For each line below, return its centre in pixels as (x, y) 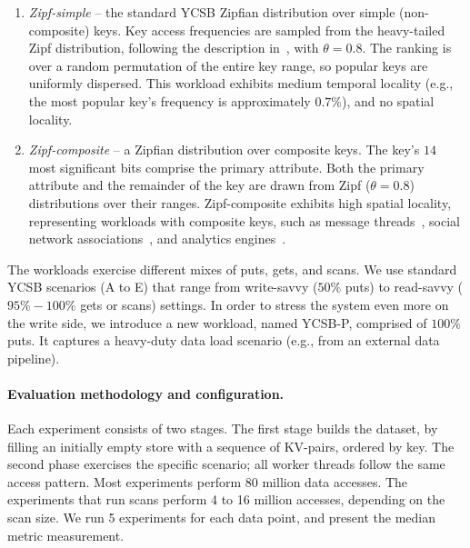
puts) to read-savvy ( (404, 287)
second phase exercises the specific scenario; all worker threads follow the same (226, 464)
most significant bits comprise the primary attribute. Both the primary (226, 167)
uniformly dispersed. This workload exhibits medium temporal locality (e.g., (241, 83)
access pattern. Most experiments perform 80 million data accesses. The (208, 481)
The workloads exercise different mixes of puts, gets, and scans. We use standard (232, 269)
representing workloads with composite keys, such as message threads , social (244, 220)
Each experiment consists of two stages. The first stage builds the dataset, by (223, 428)
